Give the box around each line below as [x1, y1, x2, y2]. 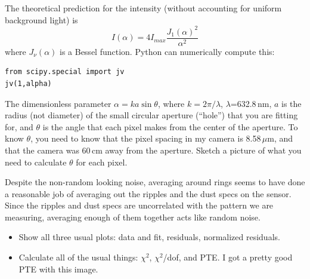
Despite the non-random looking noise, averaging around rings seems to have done [5, 176, 305, 188]
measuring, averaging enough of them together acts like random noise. [5, 210, 261, 223]
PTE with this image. [18, 262, 98, 275]
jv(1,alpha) [5, 79, 52, 88]
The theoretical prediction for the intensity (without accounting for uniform [5, 2, 282, 14]
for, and [5, 120, 33, 133]
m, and [267, 132, 293, 145]
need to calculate [5, 155, 67, 168]
